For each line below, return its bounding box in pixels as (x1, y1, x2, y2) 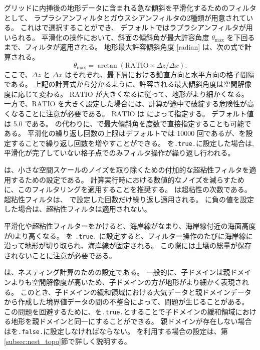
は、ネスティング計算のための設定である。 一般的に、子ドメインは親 (4, 267, 230, 277)
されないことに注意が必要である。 (4, 250, 116, 260)
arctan (97, 62, 117, 69)
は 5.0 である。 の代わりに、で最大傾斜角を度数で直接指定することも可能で (4, 118, 251, 128)
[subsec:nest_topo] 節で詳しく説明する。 (4, 335, 131, 346)
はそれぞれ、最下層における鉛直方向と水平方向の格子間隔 (65, 69, 254, 79)
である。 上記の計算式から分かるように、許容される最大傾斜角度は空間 (4, 79, 238, 89)
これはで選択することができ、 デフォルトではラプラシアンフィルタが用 (20, 22, 253, 33)
